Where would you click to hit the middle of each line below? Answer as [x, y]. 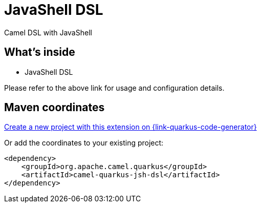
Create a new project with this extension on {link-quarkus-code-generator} [130, 127]
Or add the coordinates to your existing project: [84, 143]
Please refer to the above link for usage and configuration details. [114, 88]
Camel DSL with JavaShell [48, 32]
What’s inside [40, 52]
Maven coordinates [55, 108]
